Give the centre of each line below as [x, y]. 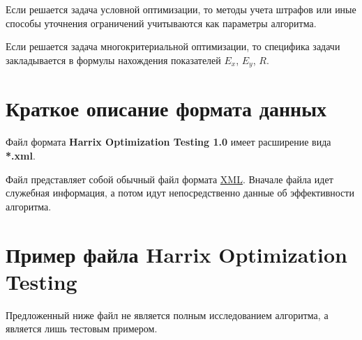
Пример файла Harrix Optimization [176, 254]
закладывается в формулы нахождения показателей [113, 60]
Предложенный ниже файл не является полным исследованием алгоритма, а [167, 315]
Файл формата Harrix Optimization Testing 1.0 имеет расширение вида [168, 142]
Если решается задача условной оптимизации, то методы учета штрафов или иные [181, 9]
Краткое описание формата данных [166, 108]
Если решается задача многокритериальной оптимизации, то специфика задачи [173, 46]
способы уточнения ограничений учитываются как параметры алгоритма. [161, 23]
